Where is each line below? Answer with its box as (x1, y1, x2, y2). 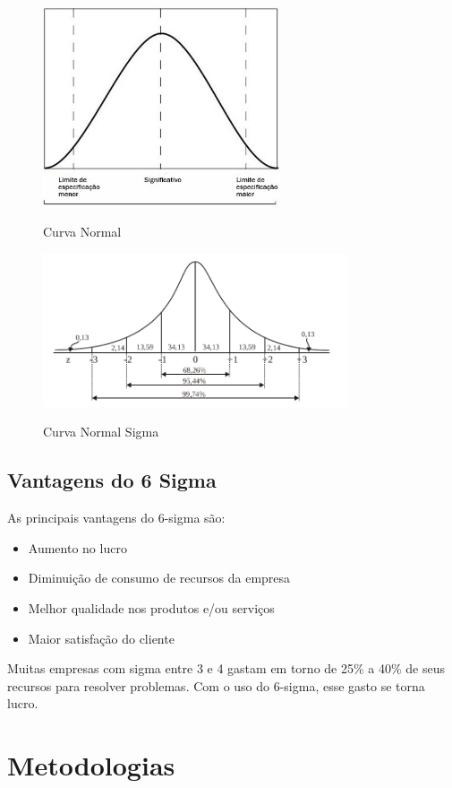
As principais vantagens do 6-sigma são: (7, 508, 226, 527)
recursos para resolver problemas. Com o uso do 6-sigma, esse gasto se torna (7, 676, 425, 695)
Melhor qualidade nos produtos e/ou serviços (28, 599, 275, 618)
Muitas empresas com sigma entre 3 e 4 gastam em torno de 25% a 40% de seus (7, 659, 445, 678)
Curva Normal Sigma (43, 422, 159, 441)
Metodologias (7, 747, 175, 784)
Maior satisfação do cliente (28, 628, 175, 647)
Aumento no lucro (28, 538, 127, 557)
